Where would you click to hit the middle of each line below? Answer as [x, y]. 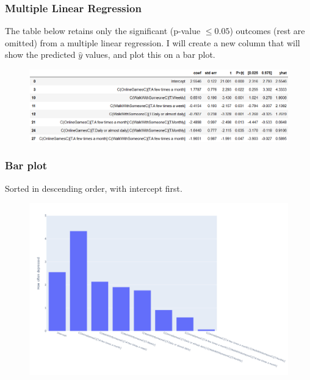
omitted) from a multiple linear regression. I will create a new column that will [153, 42]
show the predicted [40, 55]
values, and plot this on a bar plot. [150, 55]
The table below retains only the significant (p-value [103, 31]
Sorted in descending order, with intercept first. [94, 188]
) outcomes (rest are [267, 31]
